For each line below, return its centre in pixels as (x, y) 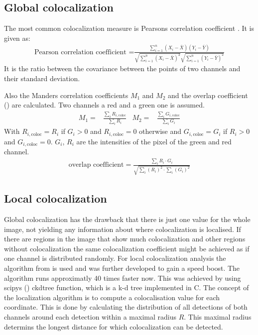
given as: (17, 38)
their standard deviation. (42, 78)
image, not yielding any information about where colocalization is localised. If (123, 229)
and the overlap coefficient (208, 95)
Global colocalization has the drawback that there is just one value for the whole (127, 219)
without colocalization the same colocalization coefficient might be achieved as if (127, 248)
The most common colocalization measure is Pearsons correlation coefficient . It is (129, 28)
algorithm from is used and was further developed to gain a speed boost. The (122, 268)
